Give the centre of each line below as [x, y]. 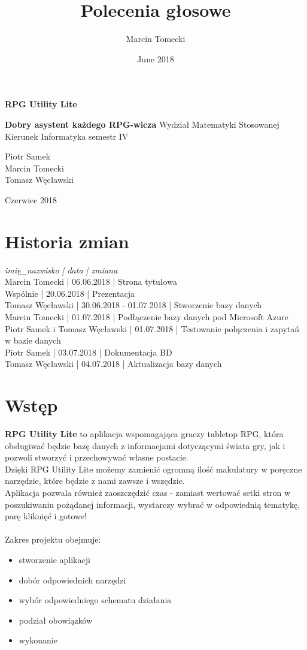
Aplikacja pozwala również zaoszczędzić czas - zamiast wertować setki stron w [148, 493]
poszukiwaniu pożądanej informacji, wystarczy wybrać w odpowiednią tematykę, [153, 504]
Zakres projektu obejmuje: [53, 539]
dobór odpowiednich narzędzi [72, 580]
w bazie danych [33, 340]
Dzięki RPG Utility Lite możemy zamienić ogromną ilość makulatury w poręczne [153, 469]
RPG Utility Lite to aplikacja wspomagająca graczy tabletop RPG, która [144, 434]
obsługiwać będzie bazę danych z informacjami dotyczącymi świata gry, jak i [145, 445]
